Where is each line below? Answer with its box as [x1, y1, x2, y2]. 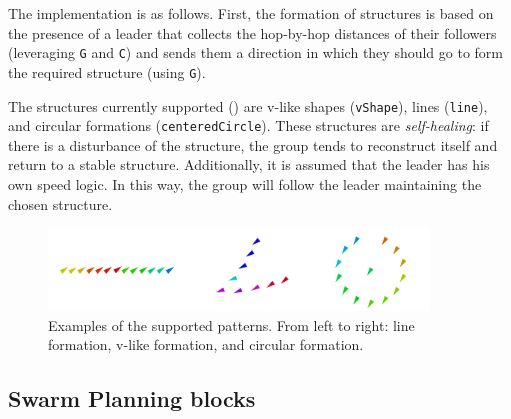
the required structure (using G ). [8, 61, 206, 82]
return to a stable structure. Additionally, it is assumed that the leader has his [8, 154, 490, 175]
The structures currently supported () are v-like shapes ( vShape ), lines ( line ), [8, 95, 488, 116]
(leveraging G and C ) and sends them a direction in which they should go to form [8, 42, 504, 63]
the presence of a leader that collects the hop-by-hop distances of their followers [8, 22, 497, 43]
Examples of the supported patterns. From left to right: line [48, 314, 415, 335]
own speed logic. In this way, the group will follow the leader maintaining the [8, 174, 482, 194]
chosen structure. [8, 193, 113, 214]
